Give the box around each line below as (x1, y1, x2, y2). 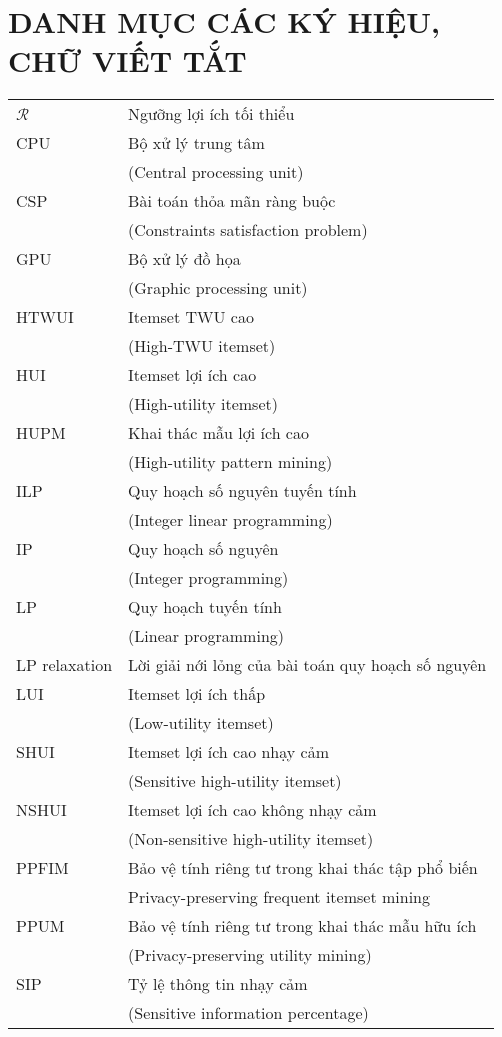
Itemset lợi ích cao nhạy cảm (128, 740, 330, 764)
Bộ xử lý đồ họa (128, 247, 241, 271)
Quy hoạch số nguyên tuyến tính (128, 479, 357, 503)
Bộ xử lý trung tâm (128, 131, 265, 155)
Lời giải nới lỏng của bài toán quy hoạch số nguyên (128, 653, 487, 677)
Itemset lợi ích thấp (128, 682, 266, 706)
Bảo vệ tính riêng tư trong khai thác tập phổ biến (128, 856, 478, 880)
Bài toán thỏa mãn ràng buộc (128, 189, 336, 213)
